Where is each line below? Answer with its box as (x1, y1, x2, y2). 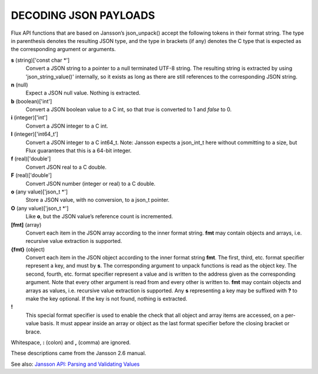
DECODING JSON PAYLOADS (11, 9, 155, 22)
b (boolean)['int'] (11, 98, 52, 105)
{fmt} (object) (11, 246, 45, 253)
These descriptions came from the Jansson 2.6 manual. (11, 350, 147, 357)
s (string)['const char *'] (11, 56, 70, 64)
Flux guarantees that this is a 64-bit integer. (25, 147, 132, 154)
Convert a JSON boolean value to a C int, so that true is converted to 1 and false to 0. (25, 106, 232, 113)
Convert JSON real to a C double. (25, 163, 107, 171)
